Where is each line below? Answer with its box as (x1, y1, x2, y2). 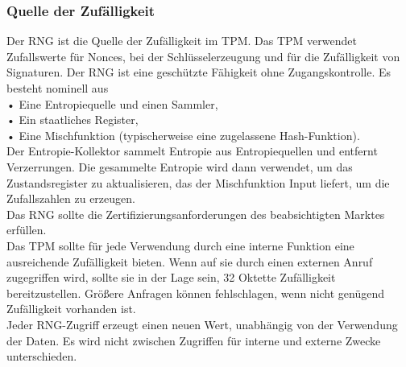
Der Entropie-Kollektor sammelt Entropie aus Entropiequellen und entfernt (6, 142, 378, 159)
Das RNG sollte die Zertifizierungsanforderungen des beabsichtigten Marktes (6, 205, 385, 222)
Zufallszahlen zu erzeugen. (6, 190, 135, 207)
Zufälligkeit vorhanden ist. (6, 300, 136, 317)
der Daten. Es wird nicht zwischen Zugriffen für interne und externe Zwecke (6, 332, 381, 348)
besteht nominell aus (6, 80, 109, 96)
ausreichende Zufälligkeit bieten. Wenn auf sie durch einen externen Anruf (6, 253, 373, 270)
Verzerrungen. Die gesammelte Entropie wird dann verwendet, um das (6, 158, 353, 175)
